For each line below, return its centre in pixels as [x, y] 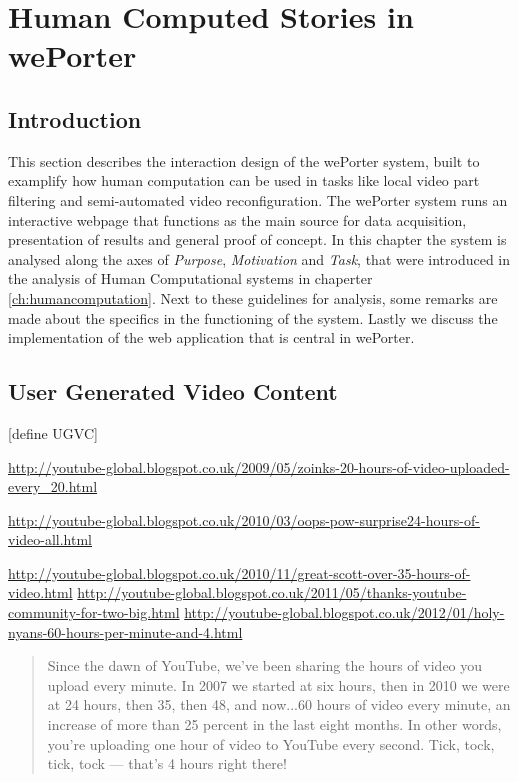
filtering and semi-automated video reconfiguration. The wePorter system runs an [258, 199]
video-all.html [50, 539]
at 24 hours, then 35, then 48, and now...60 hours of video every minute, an [279, 704]
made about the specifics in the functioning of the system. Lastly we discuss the [253, 317]
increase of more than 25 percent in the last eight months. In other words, [274, 724]
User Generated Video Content [173, 391]
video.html [40, 592]
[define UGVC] [53, 432]
